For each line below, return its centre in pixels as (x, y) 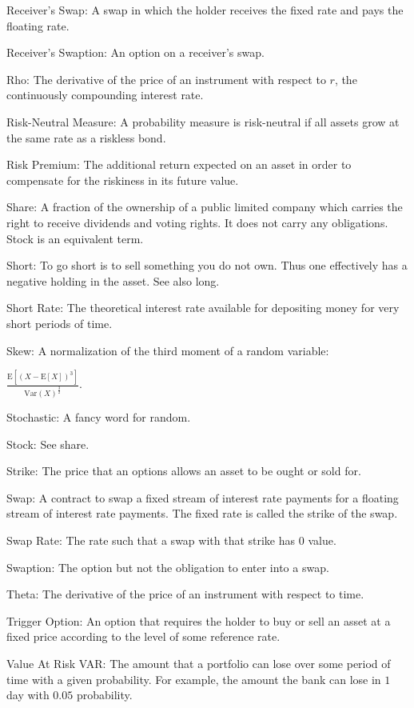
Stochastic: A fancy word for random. (99, 417)
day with (28, 695)
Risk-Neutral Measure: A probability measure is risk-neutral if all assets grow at (203, 121)
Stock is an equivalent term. (75, 238)
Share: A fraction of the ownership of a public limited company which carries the (205, 207)
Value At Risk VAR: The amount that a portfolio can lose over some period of (199, 663)
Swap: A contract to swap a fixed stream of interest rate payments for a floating (203, 497)
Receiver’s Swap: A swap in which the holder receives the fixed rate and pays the (205, 10)
